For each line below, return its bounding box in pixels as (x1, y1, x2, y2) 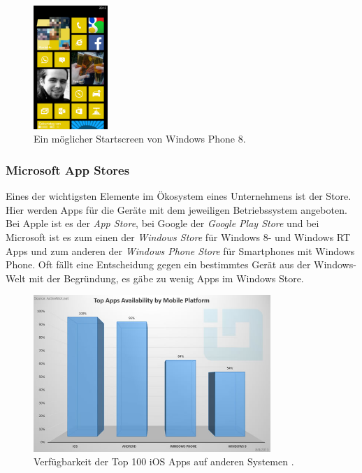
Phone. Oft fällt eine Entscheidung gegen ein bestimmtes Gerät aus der (6, 257, 311, 272)
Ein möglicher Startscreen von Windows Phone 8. (34, 131, 246, 146)
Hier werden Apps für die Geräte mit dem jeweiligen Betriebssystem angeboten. (6, 202, 347, 217)
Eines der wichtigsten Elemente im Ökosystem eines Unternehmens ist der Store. (6, 189, 352, 203)
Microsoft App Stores (6, 161, 130, 178)
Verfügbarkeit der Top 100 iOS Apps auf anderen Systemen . (34, 454, 294, 469)
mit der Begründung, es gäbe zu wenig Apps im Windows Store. (29, 270, 304, 285)
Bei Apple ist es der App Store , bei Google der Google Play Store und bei (6, 216, 319, 231)
